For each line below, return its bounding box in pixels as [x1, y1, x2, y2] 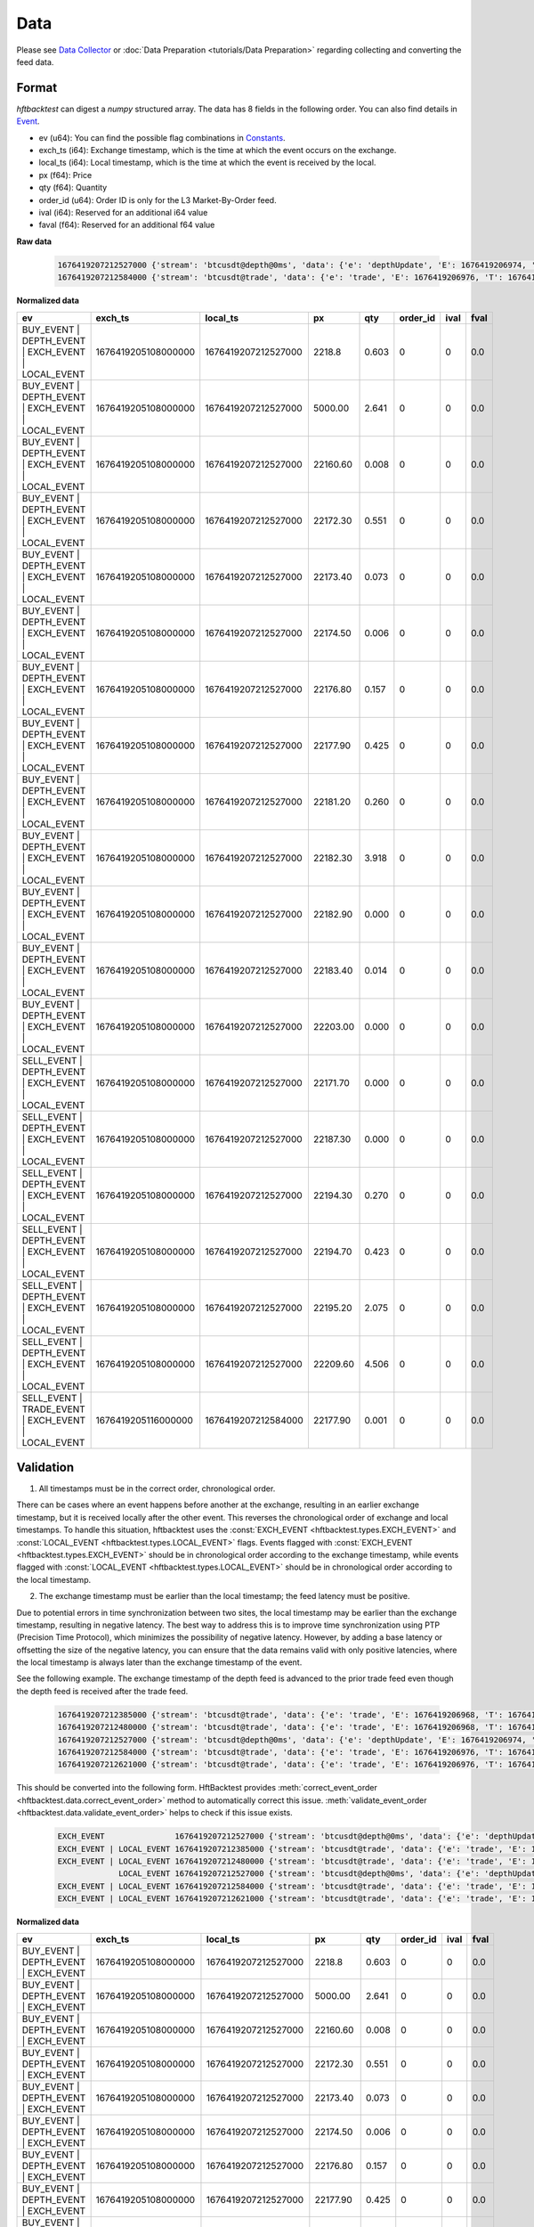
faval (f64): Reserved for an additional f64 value [38, 219, 215, 231]
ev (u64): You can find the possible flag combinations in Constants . [38, 132, 286, 143]
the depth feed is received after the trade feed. [16, 1685, 189, 1696]
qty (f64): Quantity [38, 183, 108, 193]
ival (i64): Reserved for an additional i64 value [38, 207, 208, 217]
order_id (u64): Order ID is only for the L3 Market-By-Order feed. [38, 194, 277, 205]
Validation [16, 1459, 75, 1474]
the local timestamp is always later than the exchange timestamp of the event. [16, 1657, 303, 1668]
